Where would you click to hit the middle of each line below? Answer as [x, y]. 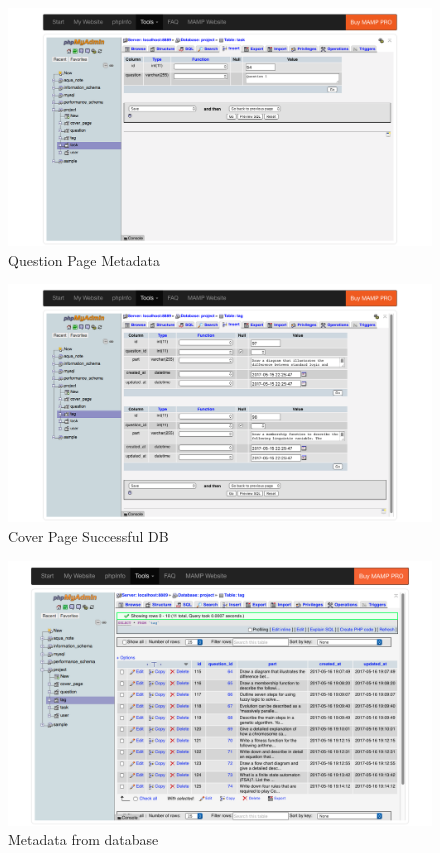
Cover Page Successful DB [88, 535]
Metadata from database [83, 839]
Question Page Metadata [84, 259]
